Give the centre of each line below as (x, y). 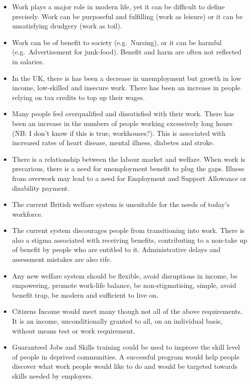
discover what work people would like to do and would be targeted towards (125, 366)
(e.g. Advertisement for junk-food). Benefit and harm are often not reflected (127, 52)
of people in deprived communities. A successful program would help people (126, 356)
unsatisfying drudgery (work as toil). (67, 26)
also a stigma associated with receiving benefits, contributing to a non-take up (130, 240)
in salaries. (28, 61)
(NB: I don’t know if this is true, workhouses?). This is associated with (119, 133)
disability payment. (41, 188)
